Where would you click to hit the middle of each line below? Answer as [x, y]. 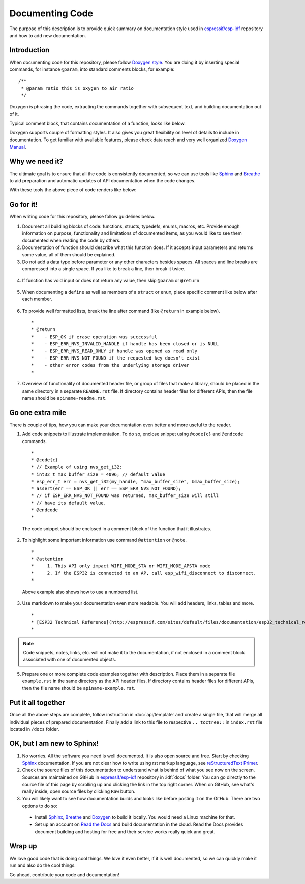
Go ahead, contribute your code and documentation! [64, 875]
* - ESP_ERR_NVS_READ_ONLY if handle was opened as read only [114, 351]
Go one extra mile [38, 412]
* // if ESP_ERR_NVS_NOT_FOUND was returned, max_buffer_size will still [125, 496]
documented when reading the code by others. [71, 240]
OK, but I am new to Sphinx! [54, 744]
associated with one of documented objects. [70, 660]
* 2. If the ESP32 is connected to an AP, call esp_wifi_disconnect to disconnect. [144, 573]
